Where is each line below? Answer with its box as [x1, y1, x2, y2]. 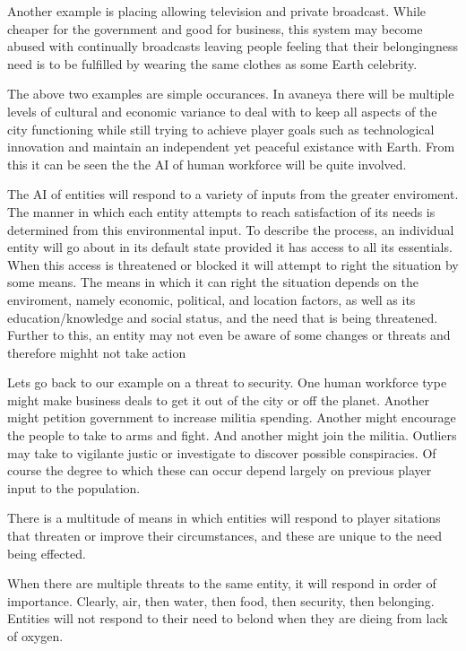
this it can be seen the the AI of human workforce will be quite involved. [7, 154, 407, 173]
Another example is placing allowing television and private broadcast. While [7, 2, 427, 20]
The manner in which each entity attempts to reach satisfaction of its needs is [7, 202, 436, 221]
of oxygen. [7, 627, 64, 645]
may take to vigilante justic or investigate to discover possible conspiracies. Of [7, 443, 436, 462]
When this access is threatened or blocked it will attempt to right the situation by [7, 255, 459, 273]
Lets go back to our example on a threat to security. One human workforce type [7, 373, 447, 392]
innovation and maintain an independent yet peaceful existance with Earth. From [7, 137, 455, 156]
